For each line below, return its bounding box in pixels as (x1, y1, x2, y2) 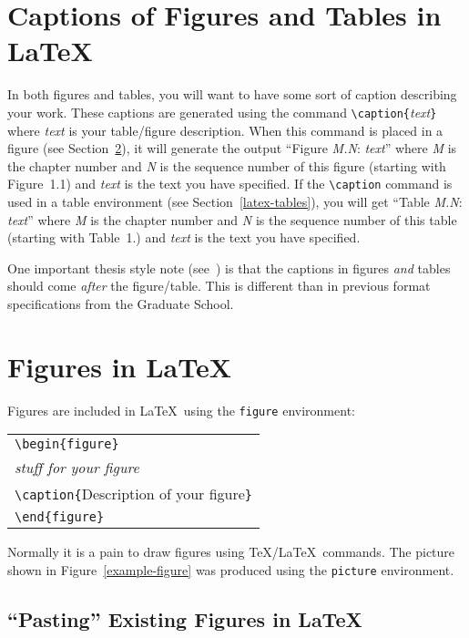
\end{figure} (15, 509, 105, 525)
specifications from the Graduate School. (7, 293, 234, 313)
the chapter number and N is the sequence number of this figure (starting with (7, 156, 446, 175)
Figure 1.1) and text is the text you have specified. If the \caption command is (7, 174, 453, 193)
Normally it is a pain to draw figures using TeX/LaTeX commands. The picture (7, 542, 455, 561)
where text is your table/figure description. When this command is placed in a (7, 120, 444, 139)
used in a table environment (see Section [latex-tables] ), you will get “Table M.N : (7, 192, 463, 211)
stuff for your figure (15, 457, 139, 478)
